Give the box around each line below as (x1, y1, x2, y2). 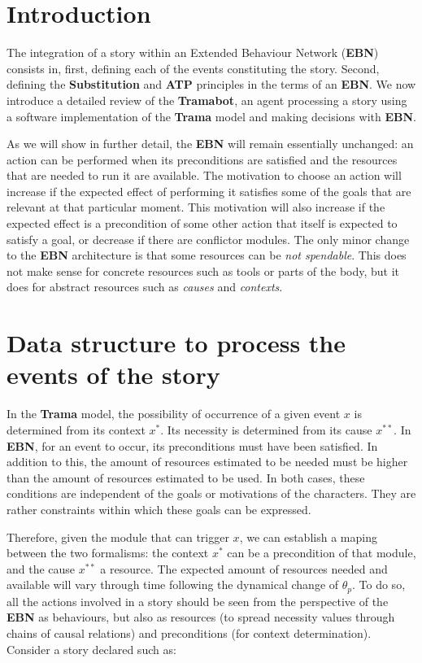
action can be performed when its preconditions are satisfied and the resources (7, 150, 398, 168)
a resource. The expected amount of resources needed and (100, 560, 388, 577)
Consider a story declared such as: (7, 640, 176, 657)
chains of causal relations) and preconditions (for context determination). (7, 624, 372, 641)
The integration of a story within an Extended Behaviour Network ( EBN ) (7, 44, 379, 61)
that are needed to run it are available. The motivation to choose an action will (7, 167, 402, 184)
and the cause (7, 560, 76, 577)
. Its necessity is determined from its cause (160, 421, 372, 438)
